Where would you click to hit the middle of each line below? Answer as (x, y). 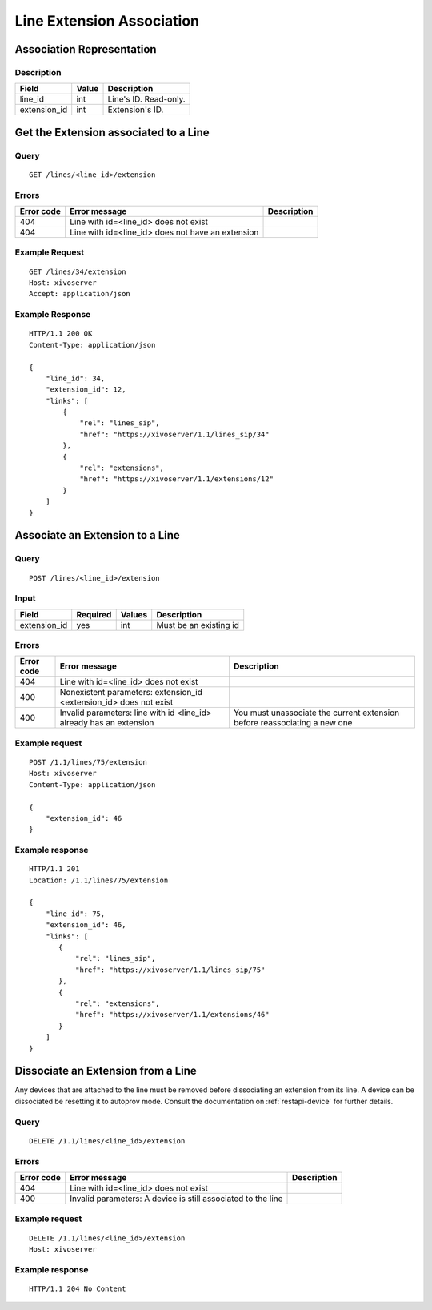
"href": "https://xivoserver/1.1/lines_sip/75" (170, 970)
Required (94, 614)
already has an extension (107, 723)
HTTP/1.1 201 (54, 869)
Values (134, 614)
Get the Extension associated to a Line (112, 132)
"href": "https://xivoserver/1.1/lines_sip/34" (174, 434)
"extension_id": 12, (86, 390)
